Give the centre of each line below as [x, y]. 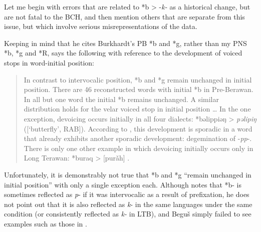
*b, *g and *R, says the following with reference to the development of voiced [123, 53]
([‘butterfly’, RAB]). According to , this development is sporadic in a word [138, 128]
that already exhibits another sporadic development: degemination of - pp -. [138, 138]
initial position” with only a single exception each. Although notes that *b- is [123, 184]
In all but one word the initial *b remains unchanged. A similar [121, 99]
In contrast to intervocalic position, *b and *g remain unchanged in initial [138, 79]
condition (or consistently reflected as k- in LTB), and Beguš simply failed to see [128, 214]
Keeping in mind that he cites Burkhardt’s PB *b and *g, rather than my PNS [125, 43]
